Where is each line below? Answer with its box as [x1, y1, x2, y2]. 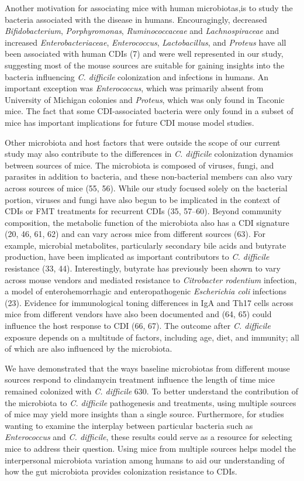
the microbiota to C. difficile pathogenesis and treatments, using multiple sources [5, 396, 296, 408]
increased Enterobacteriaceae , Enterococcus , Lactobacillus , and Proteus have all [5, 36, 286, 48]
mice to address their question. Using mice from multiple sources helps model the [5, 442, 296, 454]
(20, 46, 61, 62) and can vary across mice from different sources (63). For [5, 228, 265, 240]
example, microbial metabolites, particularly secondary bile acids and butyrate [5, 239, 286, 251]
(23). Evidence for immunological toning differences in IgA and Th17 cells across [5, 296, 293, 308]
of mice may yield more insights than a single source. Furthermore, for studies [5, 408, 284, 420]
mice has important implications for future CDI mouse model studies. [5, 116, 254, 128]
